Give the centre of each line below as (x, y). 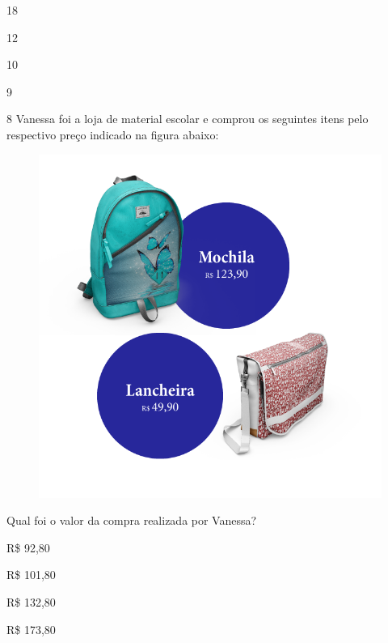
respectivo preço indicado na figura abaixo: (113, 134)
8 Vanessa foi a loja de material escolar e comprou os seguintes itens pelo (188, 119)
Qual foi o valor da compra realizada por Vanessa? (132, 520)
